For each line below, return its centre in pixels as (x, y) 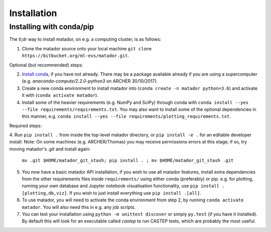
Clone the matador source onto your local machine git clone (87, 48)
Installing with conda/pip (52, 27)
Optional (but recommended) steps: (46, 65)
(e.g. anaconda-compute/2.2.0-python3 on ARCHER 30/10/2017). (90, 81)
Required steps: (26, 125)
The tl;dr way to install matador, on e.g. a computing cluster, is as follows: (85, 39)
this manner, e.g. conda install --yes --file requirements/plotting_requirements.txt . (126, 116)
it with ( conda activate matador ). (60, 95)
